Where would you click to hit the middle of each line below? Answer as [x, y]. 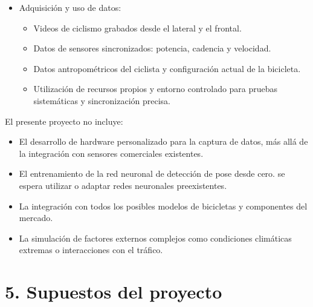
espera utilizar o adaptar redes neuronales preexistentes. [123, 185]
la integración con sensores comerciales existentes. [111, 153]
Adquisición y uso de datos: [70, 7]
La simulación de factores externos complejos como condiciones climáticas [155, 238]
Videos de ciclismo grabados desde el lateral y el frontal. [137, 28]
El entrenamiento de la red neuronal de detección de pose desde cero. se [152, 173]
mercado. [36, 218]
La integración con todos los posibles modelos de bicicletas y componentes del [163, 206]
